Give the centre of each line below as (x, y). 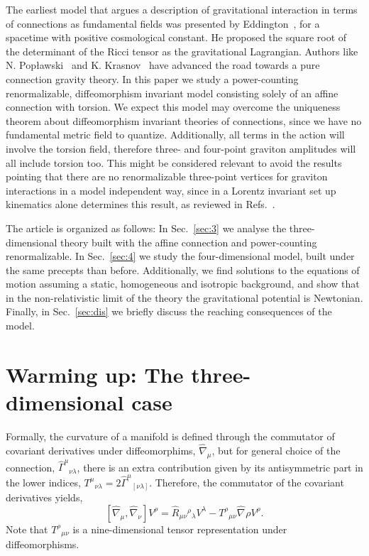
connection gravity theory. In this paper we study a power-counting (152, 78)
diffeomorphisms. (43, 544)
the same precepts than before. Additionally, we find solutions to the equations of (183, 269)
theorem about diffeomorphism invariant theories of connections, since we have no (184, 120)
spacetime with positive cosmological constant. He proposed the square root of (176, 37)
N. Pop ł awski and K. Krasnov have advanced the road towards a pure (163, 65)
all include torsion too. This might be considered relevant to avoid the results (174, 162)
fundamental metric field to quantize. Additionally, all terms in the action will (175, 135)
